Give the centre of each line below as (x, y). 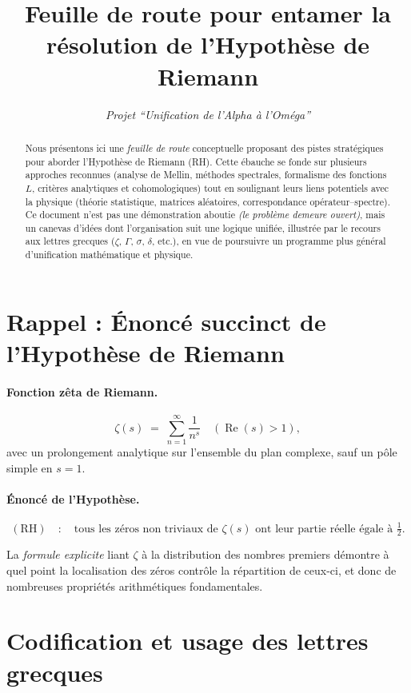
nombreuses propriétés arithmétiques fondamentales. (135, 585)
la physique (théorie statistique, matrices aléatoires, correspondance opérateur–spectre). (207, 201)
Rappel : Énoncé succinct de (166, 321)
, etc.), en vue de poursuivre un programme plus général (269, 241)
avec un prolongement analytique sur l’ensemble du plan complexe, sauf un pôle (202, 452)
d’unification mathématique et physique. (109, 255)
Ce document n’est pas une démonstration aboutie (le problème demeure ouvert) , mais (205, 215)
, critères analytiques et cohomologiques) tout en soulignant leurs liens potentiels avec (210, 187)
